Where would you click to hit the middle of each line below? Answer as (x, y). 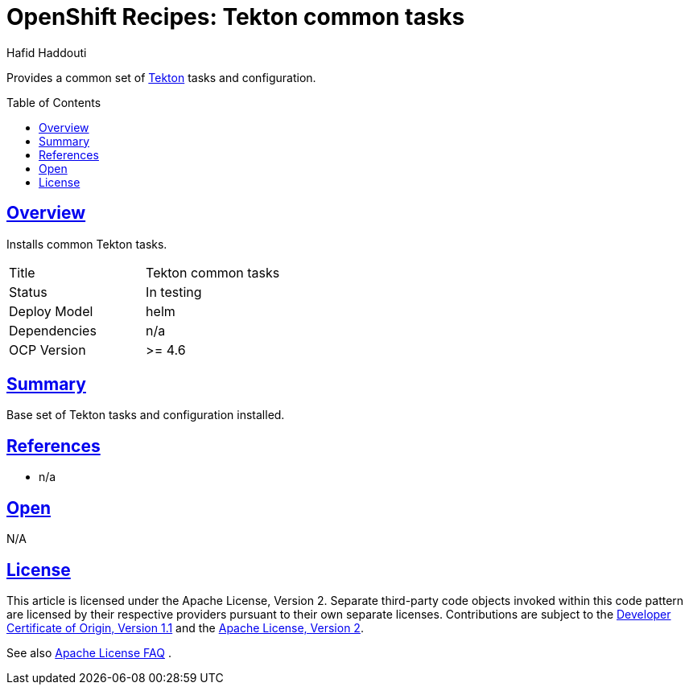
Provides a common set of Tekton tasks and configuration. (161, 77)
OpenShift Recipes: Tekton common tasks (236, 17)
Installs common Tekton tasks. (87, 244)
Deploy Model (51, 311)
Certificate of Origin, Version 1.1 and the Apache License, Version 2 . (185, 627)
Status (28, 292)
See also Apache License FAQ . (89, 652)
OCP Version (47, 350)
